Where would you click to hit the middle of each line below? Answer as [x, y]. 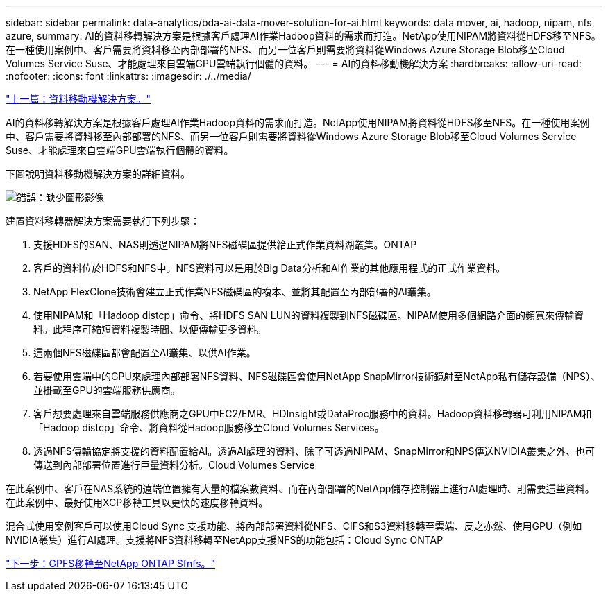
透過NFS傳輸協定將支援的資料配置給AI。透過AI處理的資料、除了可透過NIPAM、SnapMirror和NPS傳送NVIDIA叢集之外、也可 [314, 451]
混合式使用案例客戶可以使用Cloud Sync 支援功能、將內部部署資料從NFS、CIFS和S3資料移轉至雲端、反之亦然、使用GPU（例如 [294, 526]
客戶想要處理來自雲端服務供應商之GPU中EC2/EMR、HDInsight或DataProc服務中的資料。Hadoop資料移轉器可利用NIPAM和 [313, 414]
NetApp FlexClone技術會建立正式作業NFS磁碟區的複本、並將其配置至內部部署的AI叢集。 [235, 292]
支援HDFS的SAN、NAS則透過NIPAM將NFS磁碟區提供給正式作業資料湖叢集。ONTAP [225, 244]
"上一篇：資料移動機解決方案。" [78, 99]
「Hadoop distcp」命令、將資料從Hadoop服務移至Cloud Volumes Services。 [209, 427]
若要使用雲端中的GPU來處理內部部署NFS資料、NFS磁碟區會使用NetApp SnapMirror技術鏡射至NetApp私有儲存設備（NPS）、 [317, 376]
